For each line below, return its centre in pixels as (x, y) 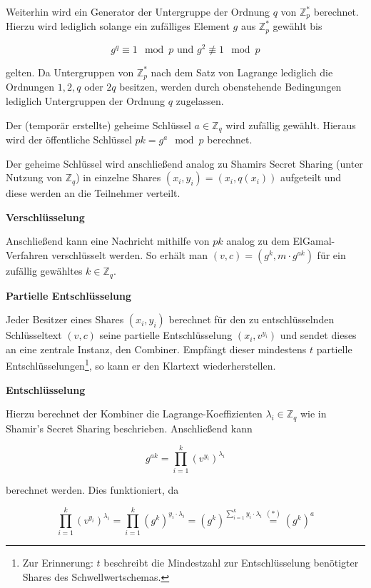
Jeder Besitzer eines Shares (65, 319)
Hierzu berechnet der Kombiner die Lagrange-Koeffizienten (134, 414)
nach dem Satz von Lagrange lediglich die (242, 72)
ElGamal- (314, 241)
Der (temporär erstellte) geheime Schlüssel (98, 125)
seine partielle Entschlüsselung (166, 335)
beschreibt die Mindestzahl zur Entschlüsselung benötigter (231, 563)
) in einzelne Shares (118, 177)
